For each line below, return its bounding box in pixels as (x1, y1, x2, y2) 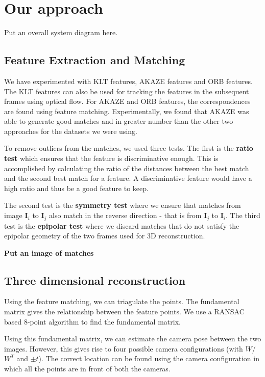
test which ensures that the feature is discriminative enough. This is (4, 153, 219, 164)
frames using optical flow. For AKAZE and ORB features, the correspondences (4, 96, 251, 106)
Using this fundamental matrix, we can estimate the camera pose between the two (4, 333, 261, 344)
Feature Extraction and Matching (4, 52, 185, 68)
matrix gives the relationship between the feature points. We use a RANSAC (4, 306, 245, 317)
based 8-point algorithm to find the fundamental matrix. (4, 316, 181, 327)
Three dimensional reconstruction (4, 272, 186, 288)
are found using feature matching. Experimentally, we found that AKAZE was (4, 105, 249, 116)
